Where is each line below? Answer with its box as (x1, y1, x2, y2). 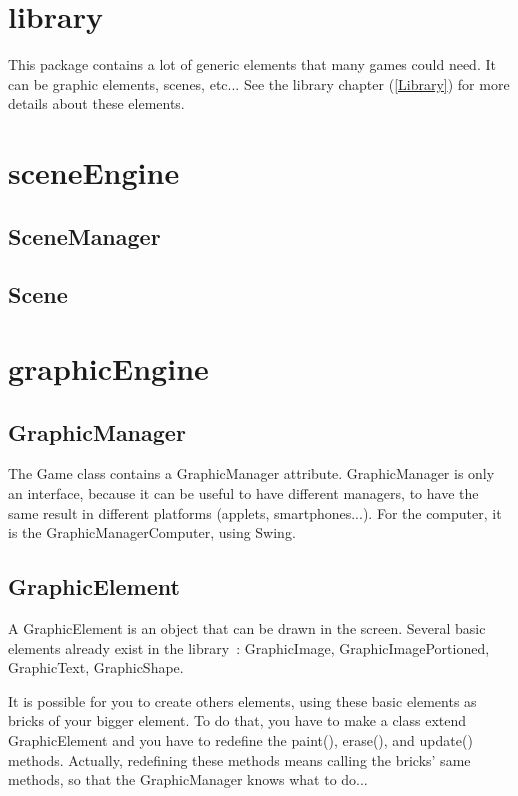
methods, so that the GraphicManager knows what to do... (8, 769, 368, 790)
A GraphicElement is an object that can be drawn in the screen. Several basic (8, 618, 486, 638)
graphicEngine (8, 348, 209, 389)
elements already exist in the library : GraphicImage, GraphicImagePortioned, (8, 637, 490, 658)
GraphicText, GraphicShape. (8, 657, 184, 678)
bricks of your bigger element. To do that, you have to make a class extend (8, 710, 467, 731)
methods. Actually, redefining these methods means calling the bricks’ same (8, 749, 471, 770)
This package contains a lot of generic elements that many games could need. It (8, 54, 496, 75)
